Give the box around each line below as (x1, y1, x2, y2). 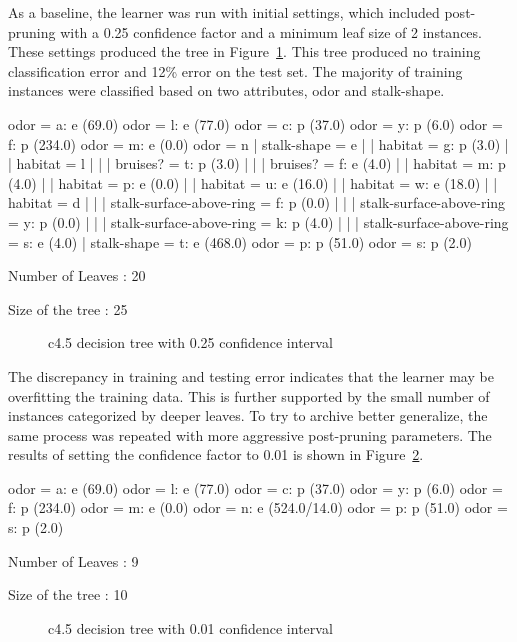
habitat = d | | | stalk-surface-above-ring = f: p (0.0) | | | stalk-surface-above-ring (8, 192, 506, 213)
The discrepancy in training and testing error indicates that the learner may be (8, 365, 494, 386)
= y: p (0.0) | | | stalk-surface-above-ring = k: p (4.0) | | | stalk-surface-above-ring (8, 211, 509, 232)
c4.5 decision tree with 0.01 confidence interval (48, 617, 333, 638)
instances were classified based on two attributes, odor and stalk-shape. (8, 80, 445, 101)
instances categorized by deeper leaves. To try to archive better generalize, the (8, 405, 488, 426)
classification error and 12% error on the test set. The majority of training (8, 60, 463, 81)
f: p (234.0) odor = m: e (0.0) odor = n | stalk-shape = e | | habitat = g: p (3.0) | (8, 133, 509, 154)
